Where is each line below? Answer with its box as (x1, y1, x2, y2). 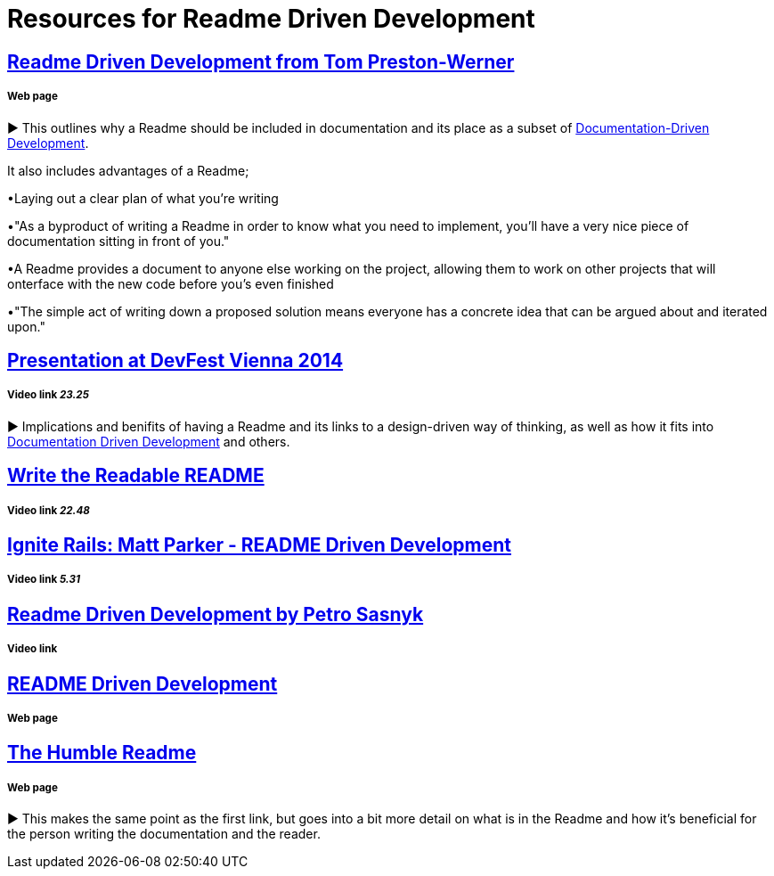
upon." (7, 318, 45, 334)
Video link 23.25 (7, 389, 89, 402)
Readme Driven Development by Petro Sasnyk (7, 602, 424, 626)
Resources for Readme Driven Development (7, 4, 535, 34)
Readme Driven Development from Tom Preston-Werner (7, 50, 515, 73)
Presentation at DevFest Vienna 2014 (7, 348, 344, 372)
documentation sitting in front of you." (7, 233, 230, 249)
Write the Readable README (7, 464, 265, 487)
